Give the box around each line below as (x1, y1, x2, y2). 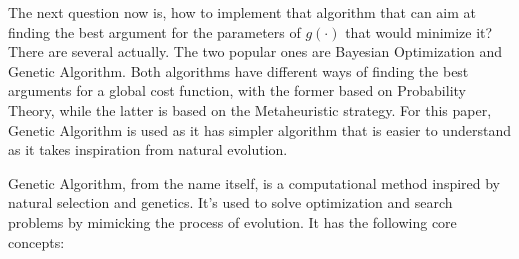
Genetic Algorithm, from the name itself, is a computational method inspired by (8, 172, 501, 193)
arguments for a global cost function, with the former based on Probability (8, 80, 466, 101)
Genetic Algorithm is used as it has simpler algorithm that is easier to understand (8, 119, 511, 140)
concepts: (8, 231, 65, 252)
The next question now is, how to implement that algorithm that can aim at (8, 2, 477, 22)
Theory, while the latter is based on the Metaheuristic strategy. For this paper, (8, 99, 492, 120)
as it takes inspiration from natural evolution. (8, 139, 288, 160)
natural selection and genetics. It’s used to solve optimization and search (8, 192, 453, 213)
